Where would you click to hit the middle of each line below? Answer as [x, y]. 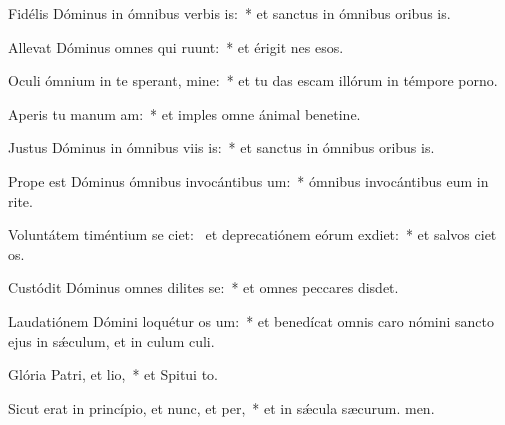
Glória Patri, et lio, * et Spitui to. [113, 374]
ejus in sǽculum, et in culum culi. [111, 340]
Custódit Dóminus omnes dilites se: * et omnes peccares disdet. [203, 287]
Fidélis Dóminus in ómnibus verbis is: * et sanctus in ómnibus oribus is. [229, 13]
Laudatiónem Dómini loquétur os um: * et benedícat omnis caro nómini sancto [251, 320]
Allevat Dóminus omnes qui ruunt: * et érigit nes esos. [176, 46]
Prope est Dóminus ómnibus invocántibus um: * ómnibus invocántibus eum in [248, 180]
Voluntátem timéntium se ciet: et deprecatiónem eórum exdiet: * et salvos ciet [252, 234]
